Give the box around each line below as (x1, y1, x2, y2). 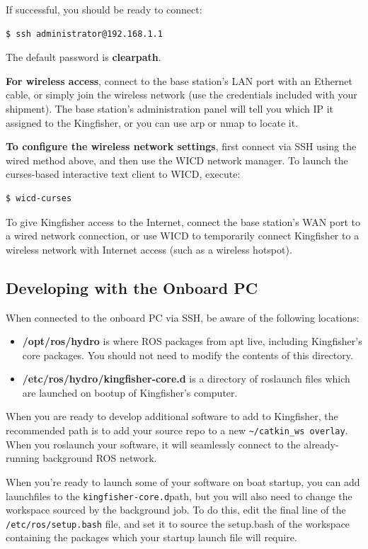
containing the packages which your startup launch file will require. (6, 530, 297, 545)
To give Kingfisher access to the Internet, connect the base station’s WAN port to (6, 214, 361, 229)
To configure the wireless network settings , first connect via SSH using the (6, 139, 357, 154)
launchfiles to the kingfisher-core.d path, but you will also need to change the (6, 488, 352, 503)
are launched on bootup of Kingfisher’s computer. (22, 385, 238, 400)
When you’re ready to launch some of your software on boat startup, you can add (6, 474, 360, 489)
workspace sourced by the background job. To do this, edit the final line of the (6, 502, 346, 517)
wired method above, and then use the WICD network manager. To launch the (6, 152, 348, 167)
